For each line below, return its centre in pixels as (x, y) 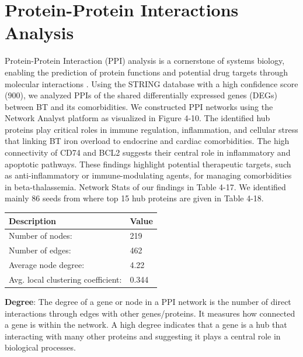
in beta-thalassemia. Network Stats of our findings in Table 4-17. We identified (145, 186)
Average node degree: (47, 265)
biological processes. (40, 347)
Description (33, 220)
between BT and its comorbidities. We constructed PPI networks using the (139, 106)
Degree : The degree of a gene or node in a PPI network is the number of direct (148, 301)
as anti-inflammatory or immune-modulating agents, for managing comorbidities (148, 175)
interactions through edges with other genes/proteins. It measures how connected (150, 313)
